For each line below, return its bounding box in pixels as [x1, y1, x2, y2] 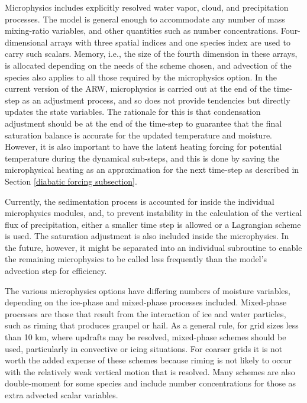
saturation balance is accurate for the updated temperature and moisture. [5, 128, 272, 141]
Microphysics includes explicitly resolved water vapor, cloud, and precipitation [5, 1, 289, 13]
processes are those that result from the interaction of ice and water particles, [5, 307, 286, 320]
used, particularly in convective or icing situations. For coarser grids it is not [5, 342, 283, 354]
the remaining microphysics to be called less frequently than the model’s [5, 253, 267, 265]
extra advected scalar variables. [5, 389, 118, 401]
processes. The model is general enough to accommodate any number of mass [5, 12, 285, 25]
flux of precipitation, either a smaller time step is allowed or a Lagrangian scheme [5, 218, 301, 230]
